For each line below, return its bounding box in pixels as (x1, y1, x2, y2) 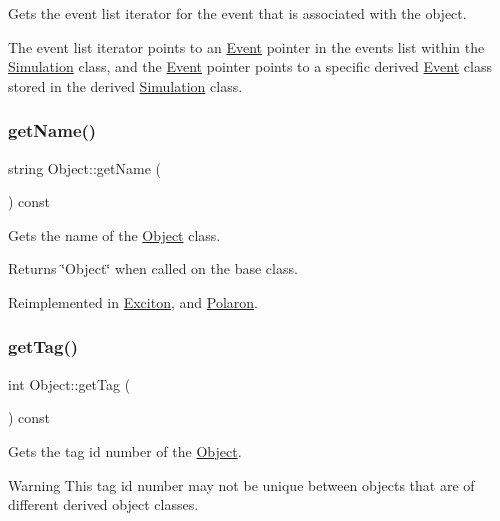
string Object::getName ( (8, 157, 161, 178)
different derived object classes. (8, 494, 199, 515)
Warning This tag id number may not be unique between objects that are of (8, 474, 475, 495)
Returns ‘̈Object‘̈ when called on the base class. (8, 258, 298, 279)
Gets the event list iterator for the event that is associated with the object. (8, 3, 467, 23)
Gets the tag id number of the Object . (8, 440, 242, 461)
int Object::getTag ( (8, 373, 131, 394)
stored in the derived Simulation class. (8, 75, 243, 96)
